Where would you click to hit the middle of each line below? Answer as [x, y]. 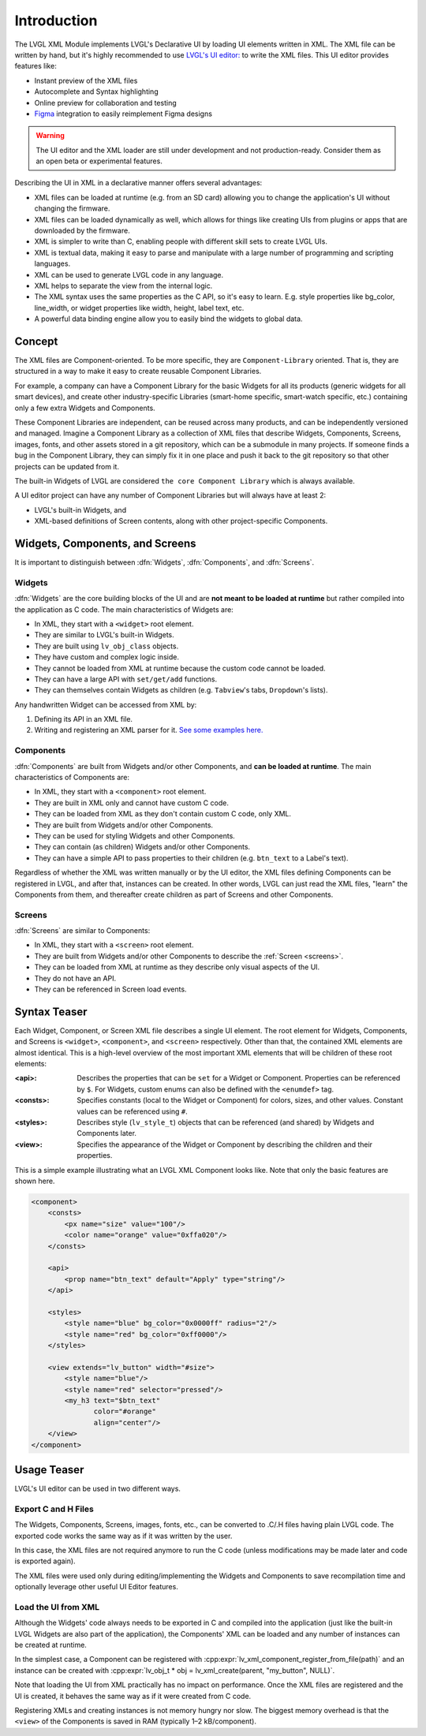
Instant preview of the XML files [86, 80]
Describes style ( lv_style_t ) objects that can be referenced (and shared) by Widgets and [226, 1122]
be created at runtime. [50, 1645]
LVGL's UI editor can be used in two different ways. [98, 1489]
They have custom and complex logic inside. [106, 657]
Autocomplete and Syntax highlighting [96, 91]
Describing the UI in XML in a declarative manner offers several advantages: [138, 183]
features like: [35, 66]
